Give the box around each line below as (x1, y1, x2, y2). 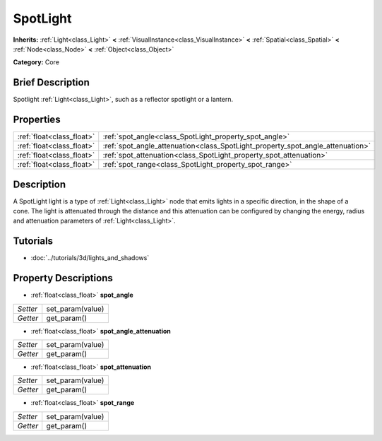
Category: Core (13, 58, 60, 66)
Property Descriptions (13, 272, 113, 284)
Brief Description (13, 76, 90, 88)
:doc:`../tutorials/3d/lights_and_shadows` (30, 254, 150, 262)
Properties (13, 114, 61, 126)
